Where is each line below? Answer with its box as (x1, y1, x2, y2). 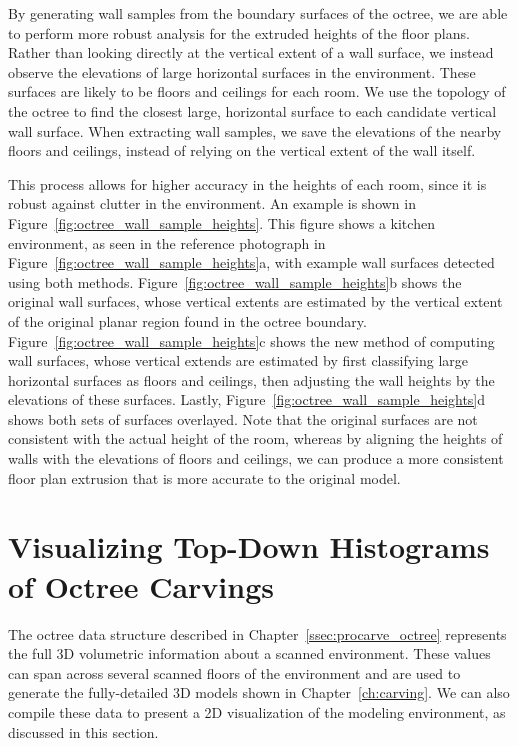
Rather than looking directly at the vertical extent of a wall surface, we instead (8, 42, 494, 63)
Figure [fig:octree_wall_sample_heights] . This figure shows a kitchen (8, 212, 435, 233)
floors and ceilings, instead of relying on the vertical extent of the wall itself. (8, 140, 476, 161)
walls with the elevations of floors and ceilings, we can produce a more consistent (8, 448, 504, 469)
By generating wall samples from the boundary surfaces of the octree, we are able (8, 3, 508, 23)
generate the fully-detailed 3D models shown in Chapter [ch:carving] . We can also (8, 682, 510, 703)
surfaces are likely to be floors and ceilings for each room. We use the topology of (8, 81, 506, 102)
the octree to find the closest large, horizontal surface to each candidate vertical (8, 100, 497, 121)
